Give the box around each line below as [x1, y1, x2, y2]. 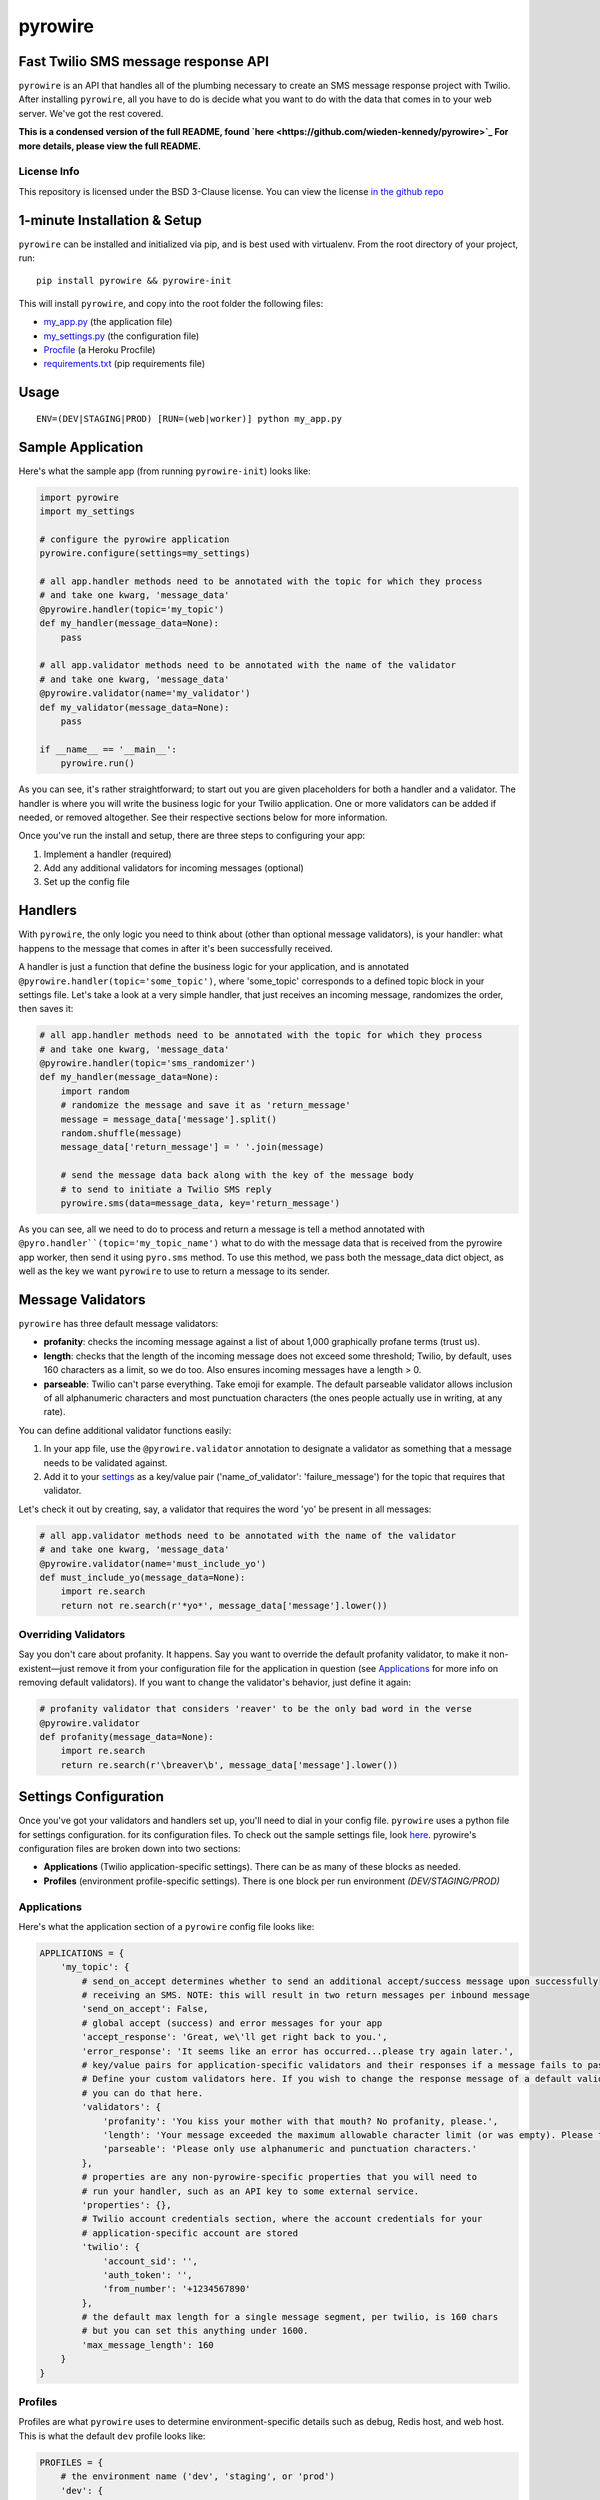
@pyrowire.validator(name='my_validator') [39, 688, 251, 699]
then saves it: [18, 1003, 74, 1015]
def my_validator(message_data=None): [39, 701, 230, 713]
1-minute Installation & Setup [18, 211, 202, 229]
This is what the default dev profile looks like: [18, 2430, 206, 2442]
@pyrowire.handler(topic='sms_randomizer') [39, 1058, 257, 1069]
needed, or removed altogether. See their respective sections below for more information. [18, 811, 389, 823]
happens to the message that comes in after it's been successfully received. [18, 942, 334, 954]
